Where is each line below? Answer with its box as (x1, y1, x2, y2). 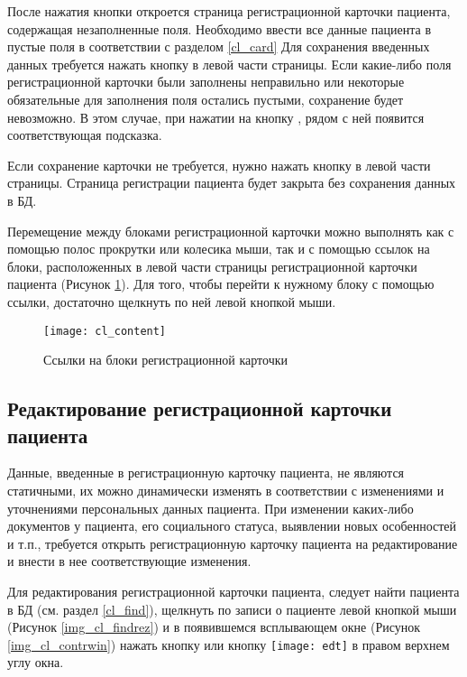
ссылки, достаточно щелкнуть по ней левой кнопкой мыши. (7, 292, 336, 311)
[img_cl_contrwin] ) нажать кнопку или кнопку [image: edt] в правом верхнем (7, 635, 450, 654)
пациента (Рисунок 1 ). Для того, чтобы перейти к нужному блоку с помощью (7, 274, 435, 293)
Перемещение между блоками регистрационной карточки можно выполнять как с (7, 221, 454, 240)
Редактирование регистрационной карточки (7, 394, 392, 422)
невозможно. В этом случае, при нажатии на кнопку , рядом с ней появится (7, 107, 425, 126)
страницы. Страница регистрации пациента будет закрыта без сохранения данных (7, 173, 456, 192)
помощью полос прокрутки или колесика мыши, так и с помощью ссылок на (7, 239, 430, 258)
